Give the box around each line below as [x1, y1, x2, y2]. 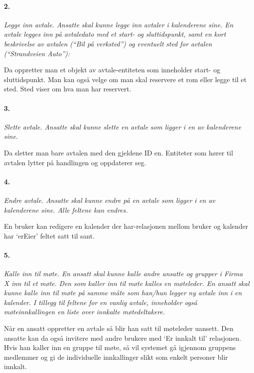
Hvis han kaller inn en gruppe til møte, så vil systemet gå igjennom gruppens [4, 342, 236, 352]
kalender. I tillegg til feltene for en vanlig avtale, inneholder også [4, 297, 197, 307]
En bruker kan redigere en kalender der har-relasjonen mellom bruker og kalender [4, 221, 249, 231]
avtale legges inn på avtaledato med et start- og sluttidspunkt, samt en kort [4, 29, 226, 39]
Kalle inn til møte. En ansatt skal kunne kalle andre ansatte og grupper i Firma [4, 268, 243, 279]
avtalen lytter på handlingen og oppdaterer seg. [4, 157, 147, 167]
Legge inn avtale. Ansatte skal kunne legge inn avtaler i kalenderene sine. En [4, 19, 233, 29]
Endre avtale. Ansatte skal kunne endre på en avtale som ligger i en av [4, 195, 215, 205]
